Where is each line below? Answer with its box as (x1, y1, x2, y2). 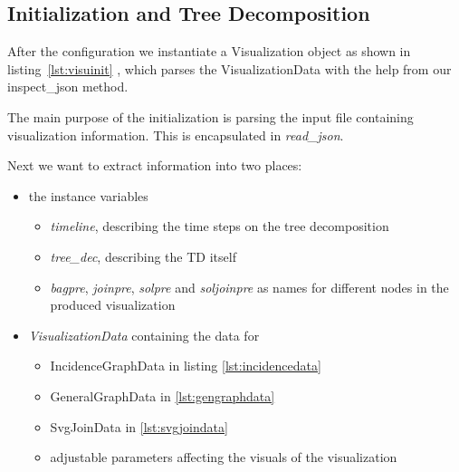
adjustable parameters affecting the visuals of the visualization (50, 448, 397, 467)
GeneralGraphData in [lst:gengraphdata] (50, 386, 275, 405)
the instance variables (28, 186, 148, 205)
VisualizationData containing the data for (28, 325, 260, 344)
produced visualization (50, 295, 176, 314)
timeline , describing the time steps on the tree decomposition (50, 217, 389, 236)
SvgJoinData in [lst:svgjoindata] (50, 417, 228, 436)
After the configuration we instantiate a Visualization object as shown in (7, 42, 411, 61)
